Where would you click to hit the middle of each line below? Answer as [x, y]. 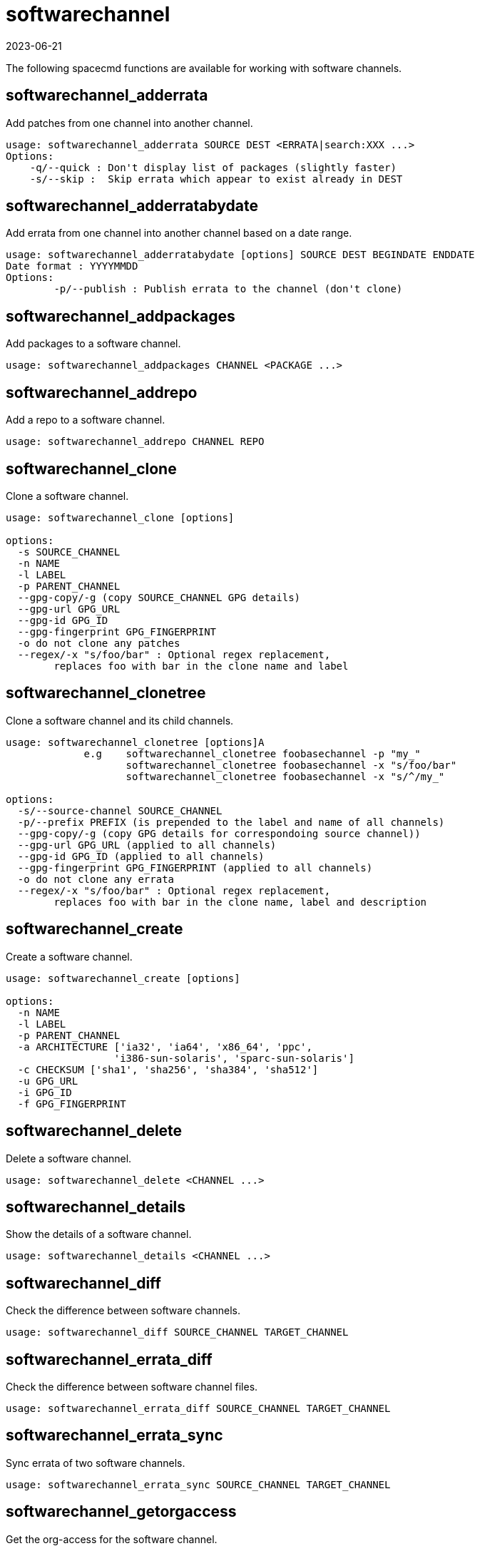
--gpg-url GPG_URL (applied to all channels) [147, 845]
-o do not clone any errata [96, 879]
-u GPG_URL [48, 1081]
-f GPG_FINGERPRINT [72, 1104]
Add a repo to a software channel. [86, 420]
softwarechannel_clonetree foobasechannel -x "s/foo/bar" [291, 765]
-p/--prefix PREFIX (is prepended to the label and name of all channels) [231, 822]
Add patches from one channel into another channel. [129, 123]
